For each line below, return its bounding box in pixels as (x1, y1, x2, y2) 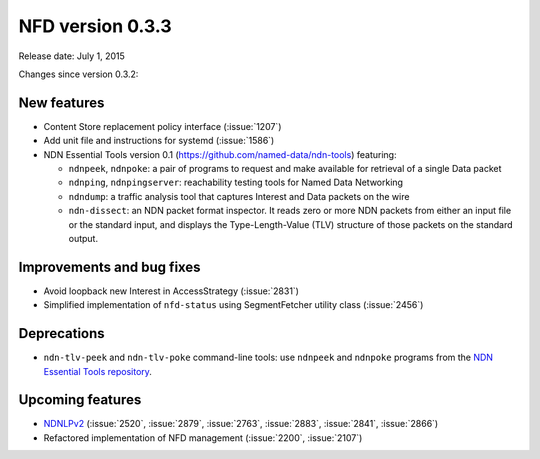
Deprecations (18, 325, 105, 342)
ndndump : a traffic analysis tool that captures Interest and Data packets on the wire (68, 190, 410, 202)
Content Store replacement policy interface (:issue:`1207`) (43, 120, 282, 132)
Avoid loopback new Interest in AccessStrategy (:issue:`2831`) (43, 285, 300, 297)
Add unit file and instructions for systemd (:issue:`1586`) (43, 135, 275, 147)
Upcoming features (18, 391, 142, 409)
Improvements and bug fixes (18, 258, 201, 275)
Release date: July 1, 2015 (18, 50, 125, 62)
